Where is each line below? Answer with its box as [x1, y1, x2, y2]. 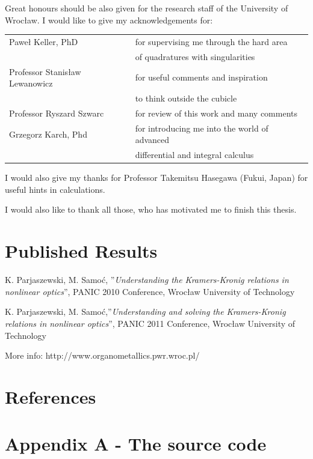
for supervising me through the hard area [135, 35, 288, 47]
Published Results [5, 239, 158, 263]
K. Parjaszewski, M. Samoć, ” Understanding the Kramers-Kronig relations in [5, 273, 289, 286]
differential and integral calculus [135, 148, 254, 161]
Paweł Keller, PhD [9, 35, 78, 47]
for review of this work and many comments [135, 106, 298, 119]
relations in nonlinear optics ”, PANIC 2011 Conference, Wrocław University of [5, 317, 296, 329]
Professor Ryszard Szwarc [9, 106, 104, 119]
